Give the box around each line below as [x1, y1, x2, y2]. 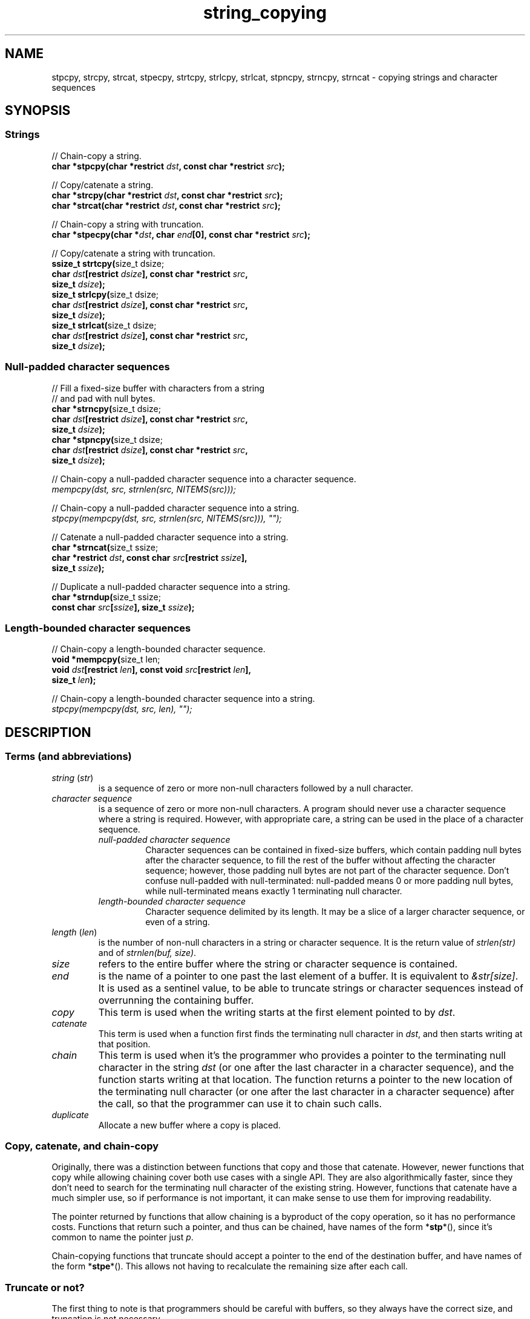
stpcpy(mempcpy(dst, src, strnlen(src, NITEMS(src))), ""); [51, 512, 282, 523]
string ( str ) [51, 772, 94, 783]
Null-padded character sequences [5, 361, 170, 373]
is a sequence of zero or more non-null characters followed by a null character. [98, 782, 413, 793]
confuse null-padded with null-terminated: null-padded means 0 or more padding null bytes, [145, 875, 514, 886]
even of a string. [145, 916, 211, 927]
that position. [98, 1038, 151, 1049]
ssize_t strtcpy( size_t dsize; [51, 258, 165, 269]
